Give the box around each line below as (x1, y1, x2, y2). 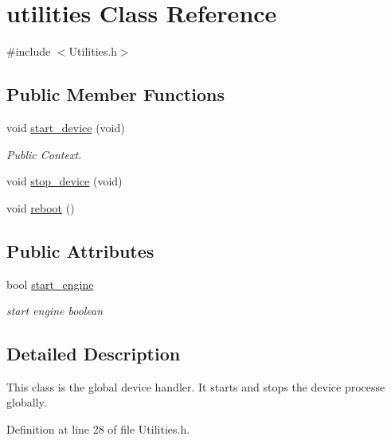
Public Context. (6, 146, 82, 162)
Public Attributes (6, 238, 154, 263)
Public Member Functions (6, 82, 225, 107)
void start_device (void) (6, 119, 125, 135)
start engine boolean (6, 302, 104, 319)
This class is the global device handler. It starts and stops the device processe (6, 378, 385, 395)
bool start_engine (6, 275, 94, 292)
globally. (6, 394, 47, 411)
